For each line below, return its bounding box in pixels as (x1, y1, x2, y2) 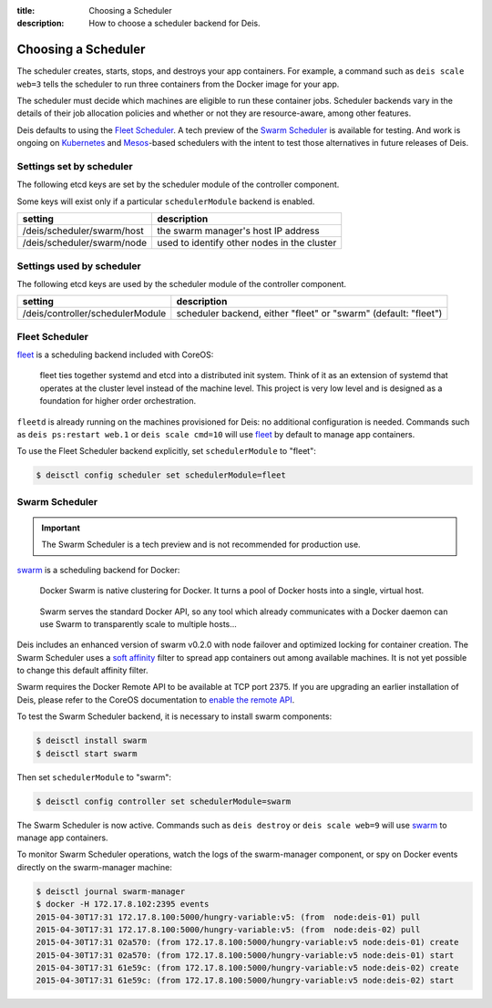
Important (41, 522, 81, 533)
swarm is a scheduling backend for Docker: (16, 564, 180, 575)
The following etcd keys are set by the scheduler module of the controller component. (16, 179, 340, 190)
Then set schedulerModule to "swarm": (16, 771, 172, 783)
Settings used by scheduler (16, 260, 141, 273)
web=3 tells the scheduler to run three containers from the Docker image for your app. (16, 78, 340, 89)
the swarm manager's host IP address (157, 224, 320, 237)
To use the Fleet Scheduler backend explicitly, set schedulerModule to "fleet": (16, 446, 316, 457)
